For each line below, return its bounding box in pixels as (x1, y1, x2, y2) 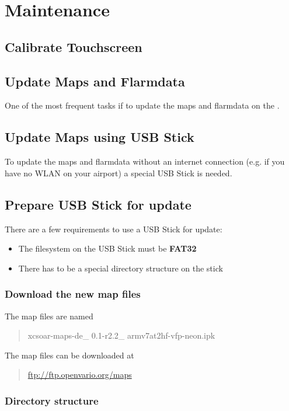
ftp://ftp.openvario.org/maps (27, 368, 132, 381)
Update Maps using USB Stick (5, 128, 194, 146)
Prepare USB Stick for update (5, 195, 191, 213)
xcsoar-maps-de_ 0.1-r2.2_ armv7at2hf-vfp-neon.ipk (27, 329, 215, 342)
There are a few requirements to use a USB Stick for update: (5, 222, 222, 235)
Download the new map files (5, 287, 141, 301)
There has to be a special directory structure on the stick (18, 262, 223, 274)
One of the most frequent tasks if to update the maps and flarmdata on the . (5, 99, 280, 112)
